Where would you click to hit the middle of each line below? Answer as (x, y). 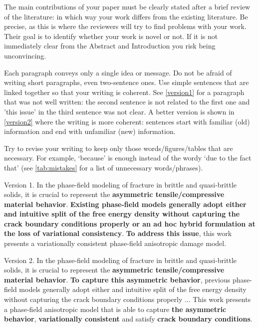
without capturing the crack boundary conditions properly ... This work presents (128, 299)
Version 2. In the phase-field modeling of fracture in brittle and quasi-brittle (120, 260)
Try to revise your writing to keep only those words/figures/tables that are (119, 148)
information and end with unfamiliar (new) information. (90, 131)
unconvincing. (25, 55)
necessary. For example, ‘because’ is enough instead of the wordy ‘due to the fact (128, 158)
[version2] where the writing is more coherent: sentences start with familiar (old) (127, 121)
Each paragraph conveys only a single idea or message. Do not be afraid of (118, 72)
